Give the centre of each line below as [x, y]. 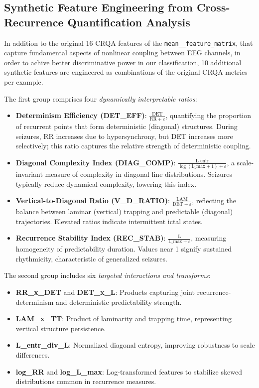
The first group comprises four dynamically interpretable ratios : [101, 98]
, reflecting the [214, 200]
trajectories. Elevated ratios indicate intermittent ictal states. [109, 221]
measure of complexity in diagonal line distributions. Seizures [138, 174]
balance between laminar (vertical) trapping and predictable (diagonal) [124, 211]
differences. [33, 354]
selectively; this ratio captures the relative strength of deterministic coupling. [133, 146]
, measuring [209, 238]
